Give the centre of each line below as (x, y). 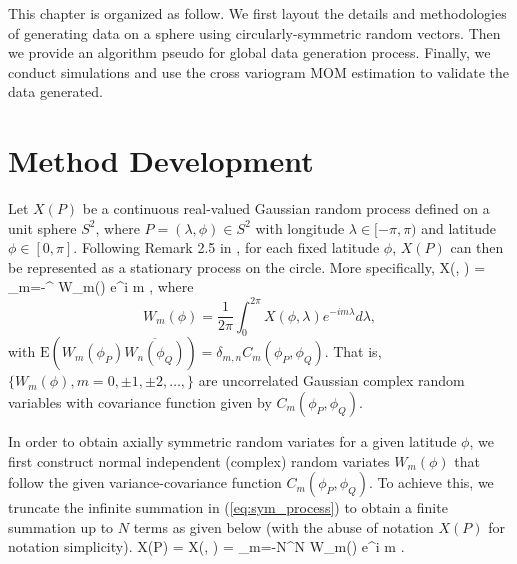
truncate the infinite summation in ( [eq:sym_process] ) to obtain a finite (228, 507)
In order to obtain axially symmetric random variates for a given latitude (232, 440)
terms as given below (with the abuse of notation (283, 526)
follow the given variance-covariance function (145, 482)
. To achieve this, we (431, 482)
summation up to (61, 526)
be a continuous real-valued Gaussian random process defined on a (286, 208)
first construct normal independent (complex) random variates (199, 460)
